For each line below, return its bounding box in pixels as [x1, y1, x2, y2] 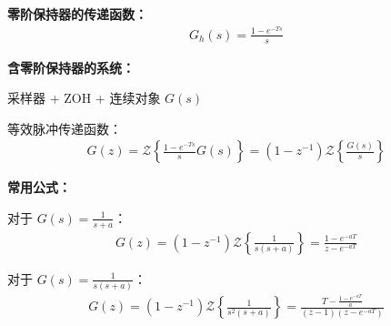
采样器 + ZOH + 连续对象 [7, 88, 161, 107]
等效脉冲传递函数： [7, 118, 122, 138]
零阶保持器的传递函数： [7, 5, 147, 23]
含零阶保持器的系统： [7, 57, 135, 76]
